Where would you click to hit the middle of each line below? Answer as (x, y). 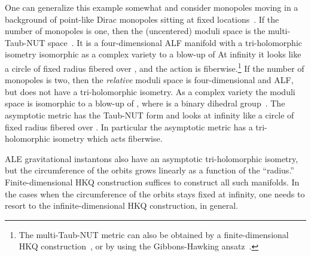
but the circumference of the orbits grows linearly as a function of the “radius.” (150, 170)
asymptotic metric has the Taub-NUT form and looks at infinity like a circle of (150, 115)
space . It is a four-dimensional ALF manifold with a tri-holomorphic (175, 42)
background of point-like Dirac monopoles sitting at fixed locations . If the (142, 19)
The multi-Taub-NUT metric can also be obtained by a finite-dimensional (154, 234)
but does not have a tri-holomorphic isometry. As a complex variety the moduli (150, 91)
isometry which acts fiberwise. (108, 138)
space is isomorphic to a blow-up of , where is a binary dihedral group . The (145, 103)
